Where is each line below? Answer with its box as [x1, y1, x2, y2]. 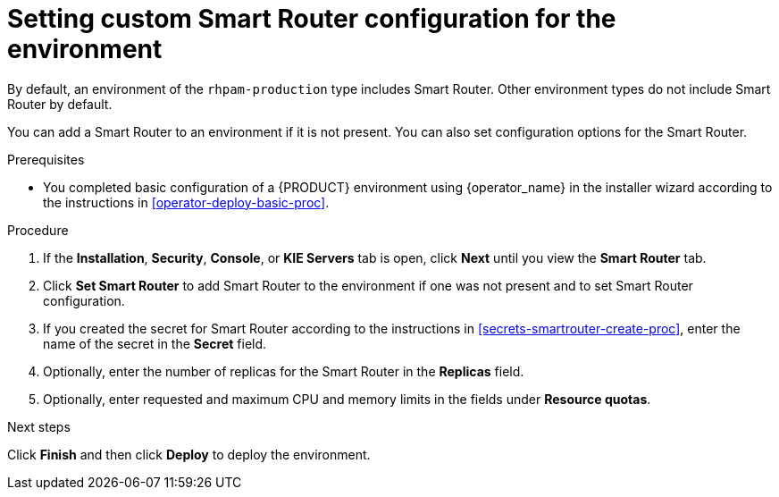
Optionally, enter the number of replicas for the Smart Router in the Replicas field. [43, 363, 524, 379]
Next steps [7, 418, 71, 434]
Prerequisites [7, 151, 85, 167]
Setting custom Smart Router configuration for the [7, 4, 616, 34]
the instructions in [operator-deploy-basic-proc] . [43, 194, 330, 210]
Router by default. [7, 96, 113, 112]
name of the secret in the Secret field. [43, 335, 267, 351]
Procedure [7, 222, 69, 238]
